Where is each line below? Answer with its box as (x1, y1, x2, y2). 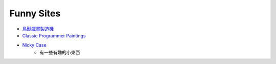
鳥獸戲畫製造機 (22, 26, 54, 32)
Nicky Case (22, 42, 47, 48)
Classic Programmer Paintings (22, 32, 86, 38)
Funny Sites (9, 8, 61, 19)
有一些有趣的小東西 (39, 49, 80, 55)
